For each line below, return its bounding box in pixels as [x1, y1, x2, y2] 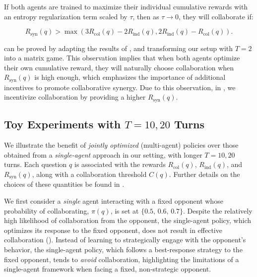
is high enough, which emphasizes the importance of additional [34, 72, 226, 82]
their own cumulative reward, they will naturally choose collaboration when [4, 62, 234, 72]
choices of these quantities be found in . [4, 179, 125, 189]
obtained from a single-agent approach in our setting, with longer [4, 149, 202, 160]
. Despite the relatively [183, 205, 253, 216]
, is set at [110, 205, 139, 216]
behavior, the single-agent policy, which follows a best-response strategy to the [4, 244, 243, 254]
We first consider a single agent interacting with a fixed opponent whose [4, 195, 223, 206]
